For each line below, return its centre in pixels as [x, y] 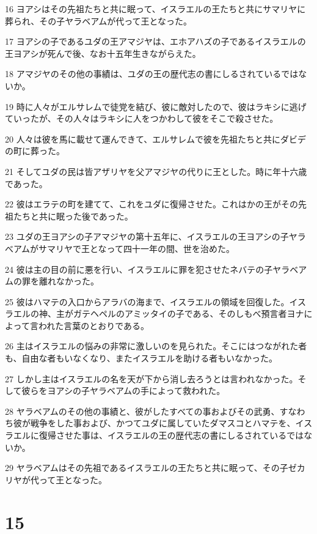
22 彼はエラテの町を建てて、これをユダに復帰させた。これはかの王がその [151, 204]
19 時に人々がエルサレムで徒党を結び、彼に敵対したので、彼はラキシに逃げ [156, 106]
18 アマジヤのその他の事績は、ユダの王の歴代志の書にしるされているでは [152, 74]
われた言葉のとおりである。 [94, 325]
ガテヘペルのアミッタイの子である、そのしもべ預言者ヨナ [188, 313]
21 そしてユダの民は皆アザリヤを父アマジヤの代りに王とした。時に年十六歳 [156, 171]
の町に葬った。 [35, 151]
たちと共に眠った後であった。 [73, 216]
